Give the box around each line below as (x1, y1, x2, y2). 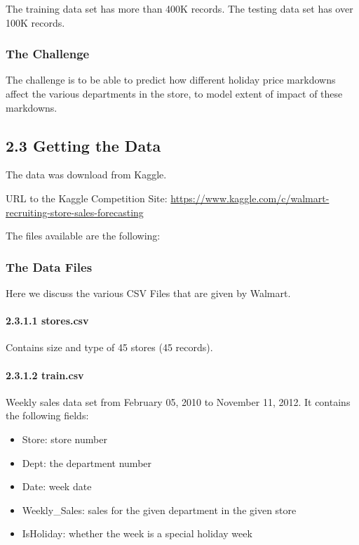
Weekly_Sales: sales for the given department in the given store (22, 502, 297, 517)
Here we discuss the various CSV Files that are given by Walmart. (6, 285, 291, 300)
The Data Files (6, 258, 93, 275)
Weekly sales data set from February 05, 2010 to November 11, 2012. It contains (6, 394, 351, 409)
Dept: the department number (22, 455, 152, 470)
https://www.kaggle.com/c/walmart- (170, 190, 330, 205)
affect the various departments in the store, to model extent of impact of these (6, 86, 343, 100)
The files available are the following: (6, 228, 161, 243)
